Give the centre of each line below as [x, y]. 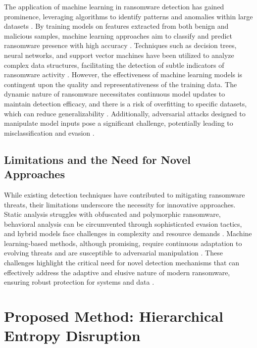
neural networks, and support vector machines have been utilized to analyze [119, 55]
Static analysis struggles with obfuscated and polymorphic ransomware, [112, 214]
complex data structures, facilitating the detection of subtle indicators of [114, 65]
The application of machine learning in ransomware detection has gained [114, 6]
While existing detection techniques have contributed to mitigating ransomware [125, 194]
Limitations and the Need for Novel [97, 159]
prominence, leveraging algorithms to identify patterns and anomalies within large [128, 16]
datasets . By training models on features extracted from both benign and [116, 26]
